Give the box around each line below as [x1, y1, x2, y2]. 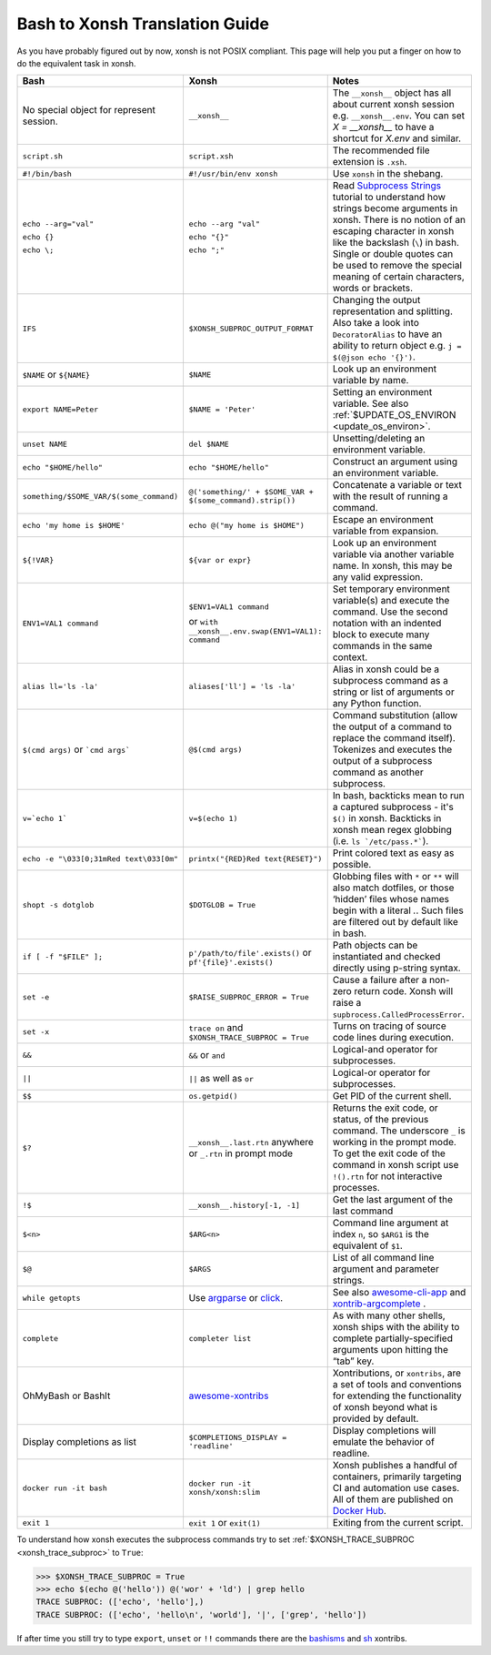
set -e [22, 992, 50, 1001]
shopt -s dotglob [22, 899, 95, 909]
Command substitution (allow [332, 709, 458, 722]
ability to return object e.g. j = [332, 340, 462, 352]
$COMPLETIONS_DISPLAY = [188, 1433, 287, 1443]
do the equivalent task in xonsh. [16, 57, 136, 68]
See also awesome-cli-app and [332, 1286, 466, 1299]
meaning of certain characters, [332, 270, 466, 283]
